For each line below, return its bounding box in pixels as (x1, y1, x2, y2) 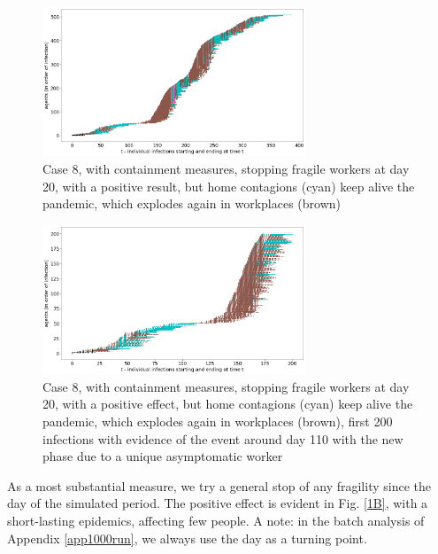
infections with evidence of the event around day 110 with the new (42, 429, 403, 448)
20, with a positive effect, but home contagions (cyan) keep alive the (42, 394, 413, 413)
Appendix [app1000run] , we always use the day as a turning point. (7, 528, 367, 547)
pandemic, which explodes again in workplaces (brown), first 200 (42, 412, 393, 431)
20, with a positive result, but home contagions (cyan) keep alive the (42, 176, 415, 195)
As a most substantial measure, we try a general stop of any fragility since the (7, 476, 431, 495)
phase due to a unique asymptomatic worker (42, 447, 283, 465)
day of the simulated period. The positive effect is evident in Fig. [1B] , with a (7, 494, 428, 512)
